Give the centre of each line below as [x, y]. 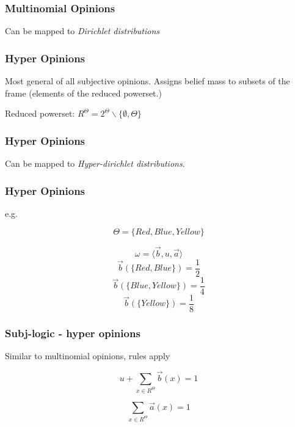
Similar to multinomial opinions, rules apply [88, 356]
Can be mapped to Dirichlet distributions [82, 31]
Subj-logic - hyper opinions [73, 333]
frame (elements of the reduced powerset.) [83, 93]
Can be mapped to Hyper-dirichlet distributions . [95, 163]
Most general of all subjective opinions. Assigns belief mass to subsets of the [147, 81]
